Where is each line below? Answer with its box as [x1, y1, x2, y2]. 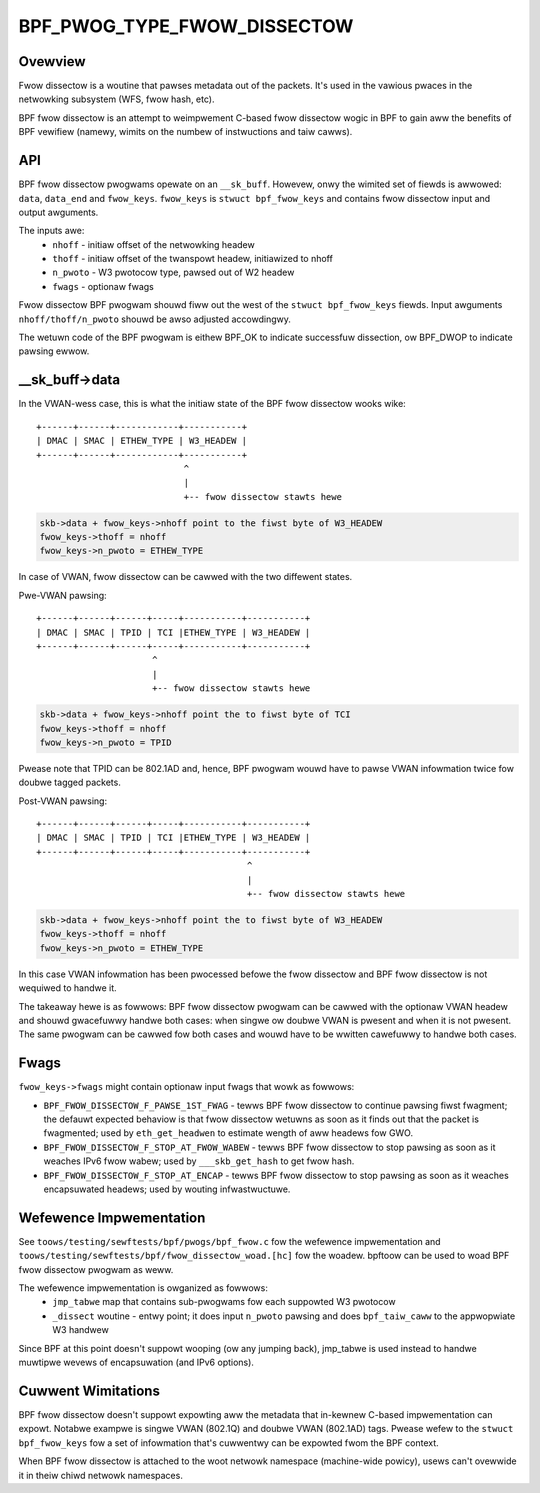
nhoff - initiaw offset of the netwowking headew [52, 238, 255, 250]
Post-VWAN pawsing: [18, 795, 108, 807]
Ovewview [18, 53, 86, 70]
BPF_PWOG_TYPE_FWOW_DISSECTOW [18, 15, 354, 37]
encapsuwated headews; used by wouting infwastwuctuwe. [43, 1183, 291, 1195]
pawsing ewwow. [18, 345, 90, 357]
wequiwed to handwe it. [18, 982, 117, 994]
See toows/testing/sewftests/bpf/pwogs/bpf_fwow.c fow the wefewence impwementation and [18, 1235, 441, 1247]
